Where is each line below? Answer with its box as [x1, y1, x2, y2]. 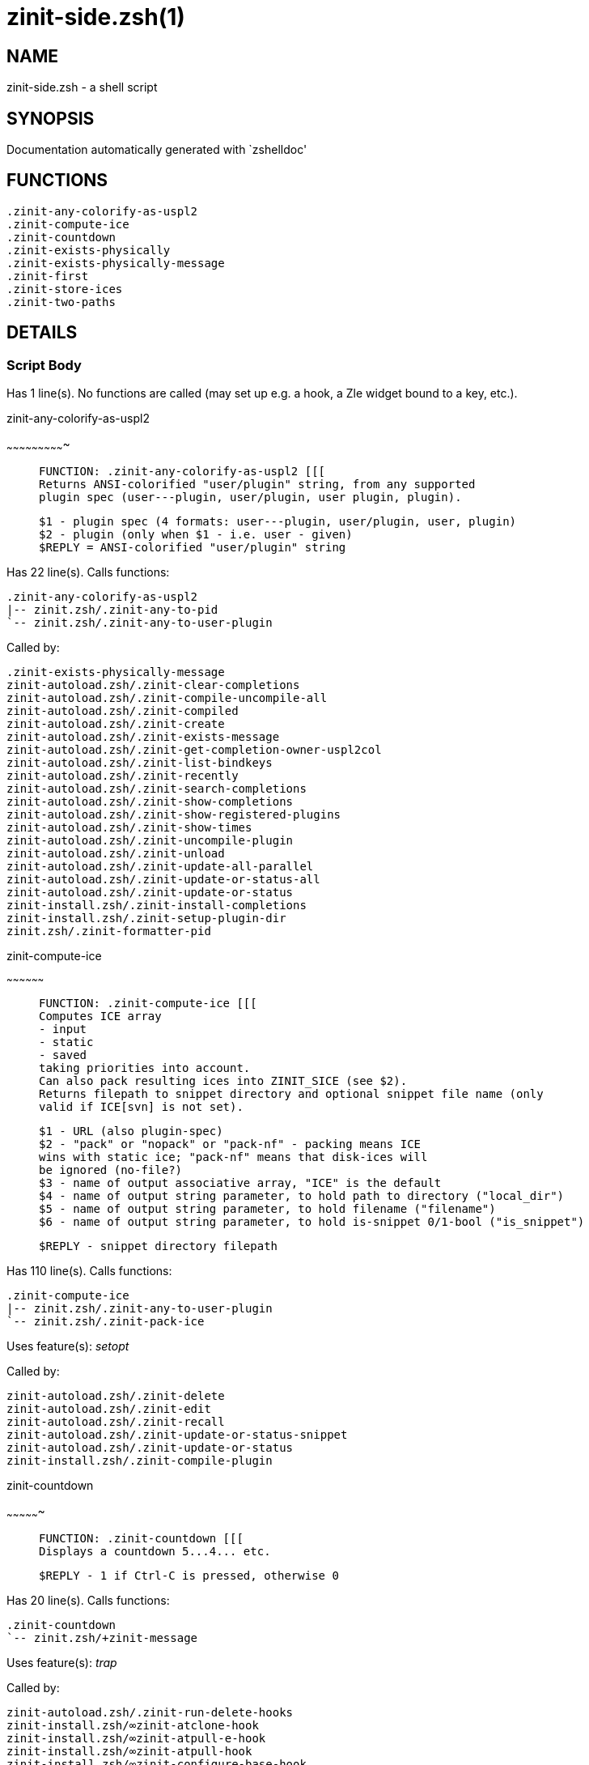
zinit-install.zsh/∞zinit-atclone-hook [6, 1718, 259, 1732]
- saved [39, 1048, 87, 1061]
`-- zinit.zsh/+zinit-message [6, 1631, 198, 1644]
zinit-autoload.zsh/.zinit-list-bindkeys [6, 755, 273, 769]
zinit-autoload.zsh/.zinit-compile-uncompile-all [6, 691, 328, 704]
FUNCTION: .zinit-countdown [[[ [39, 1531, 244, 1545]
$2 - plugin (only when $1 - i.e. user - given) [39, 527, 353, 541]
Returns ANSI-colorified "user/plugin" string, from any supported [39, 477, 476, 491]
